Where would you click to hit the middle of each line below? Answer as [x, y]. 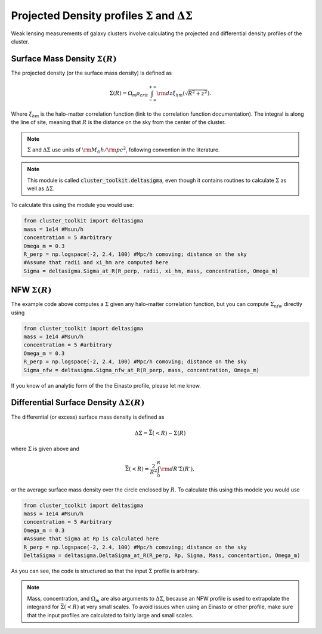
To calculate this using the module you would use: [72, 205]
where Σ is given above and [45, 449]
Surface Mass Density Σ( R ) [64, 59]
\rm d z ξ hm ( [171, 94]
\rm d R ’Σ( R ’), [177, 469]
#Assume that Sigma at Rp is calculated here [91, 539]
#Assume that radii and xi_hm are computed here [96, 263]
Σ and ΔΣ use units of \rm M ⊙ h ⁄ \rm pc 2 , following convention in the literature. [123, 150]
